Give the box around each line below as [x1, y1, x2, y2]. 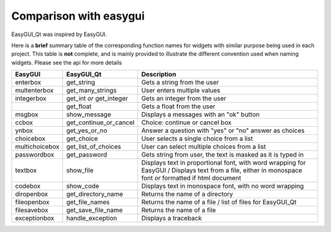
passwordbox [15, 151, 55, 159]
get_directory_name [66, 190, 124, 198]
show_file [66, 166, 94, 174]
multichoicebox [15, 143, 59, 151]
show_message [66, 110, 112, 119]
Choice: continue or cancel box [141, 118, 232, 127]
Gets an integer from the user [141, 94, 227, 103]
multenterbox [15, 86, 54, 95]
